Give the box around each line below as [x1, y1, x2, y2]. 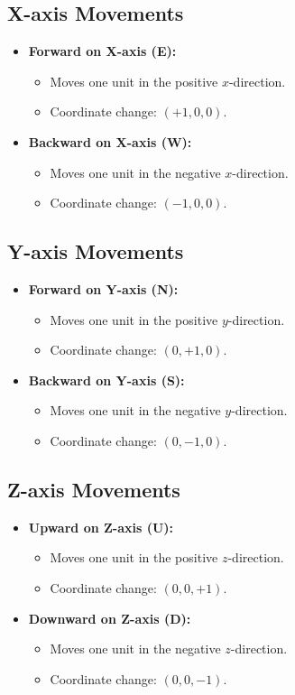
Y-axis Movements [7, 237, 184, 265]
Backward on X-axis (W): [28, 132, 192, 151]
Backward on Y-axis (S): [28, 370, 185, 389]
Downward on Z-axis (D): [28, 608, 191, 627]
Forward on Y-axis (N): [28, 279, 179, 298]
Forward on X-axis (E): [28, 42, 177, 60]
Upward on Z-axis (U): [28, 517, 174, 536]
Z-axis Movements [7, 475, 180, 503]
